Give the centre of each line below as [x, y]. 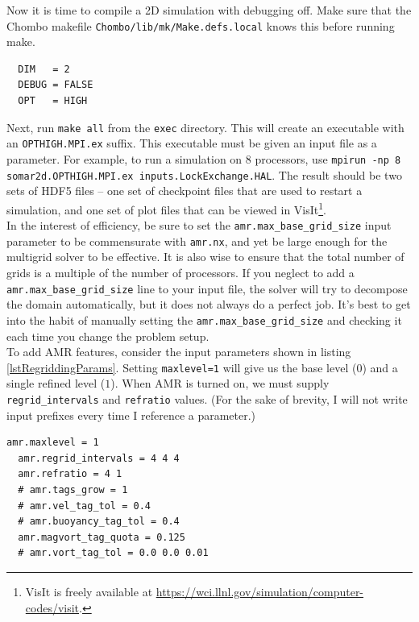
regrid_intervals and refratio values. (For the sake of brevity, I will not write [207, 398]
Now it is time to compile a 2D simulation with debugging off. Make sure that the [209, 10]
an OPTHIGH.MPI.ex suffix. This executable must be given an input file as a [192, 143]
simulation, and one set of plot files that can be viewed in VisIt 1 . [166, 208]
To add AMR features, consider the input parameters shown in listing [179, 352]
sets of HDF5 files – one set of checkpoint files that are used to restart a [185, 191]
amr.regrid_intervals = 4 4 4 [99, 458]
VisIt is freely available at [89, 591]
